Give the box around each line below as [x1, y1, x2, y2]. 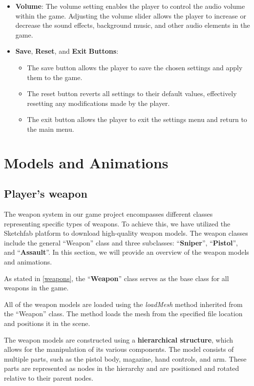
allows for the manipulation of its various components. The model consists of [4, 344, 234, 354]
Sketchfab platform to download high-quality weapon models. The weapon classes [4, 228, 248, 238]
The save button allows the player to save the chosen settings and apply [27, 62, 243, 72]
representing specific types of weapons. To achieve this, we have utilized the [4, 218, 231, 228]
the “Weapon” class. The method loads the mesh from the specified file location [4, 308, 243, 319]
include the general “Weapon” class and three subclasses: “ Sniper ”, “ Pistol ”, [4, 237, 238, 247]
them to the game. [27, 72, 83, 82]
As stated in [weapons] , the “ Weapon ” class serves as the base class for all [4, 273, 229, 283]
